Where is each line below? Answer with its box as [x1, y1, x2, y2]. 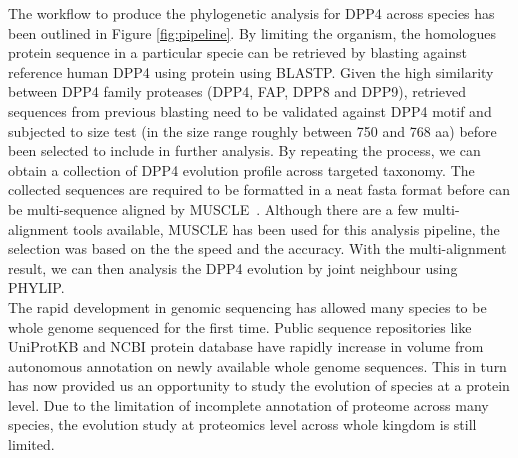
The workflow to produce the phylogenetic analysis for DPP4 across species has [8, 3, 495, 23]
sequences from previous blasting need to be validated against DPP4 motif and [8, 100, 492, 121]
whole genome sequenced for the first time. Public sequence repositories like [8, 316, 472, 337]
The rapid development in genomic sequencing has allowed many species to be [8, 296, 487, 317]
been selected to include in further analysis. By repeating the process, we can [8, 140, 481, 161]
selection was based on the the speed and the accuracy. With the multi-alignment [8, 238, 507, 259]
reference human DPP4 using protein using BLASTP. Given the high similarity [8, 61, 494, 82]
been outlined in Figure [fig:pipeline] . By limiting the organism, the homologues [8, 22, 496, 43]
